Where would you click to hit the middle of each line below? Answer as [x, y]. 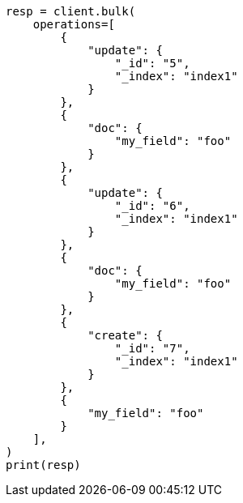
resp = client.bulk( [71, 11]
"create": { [125, 335]
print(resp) [43, 465]
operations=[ [74, 24]
